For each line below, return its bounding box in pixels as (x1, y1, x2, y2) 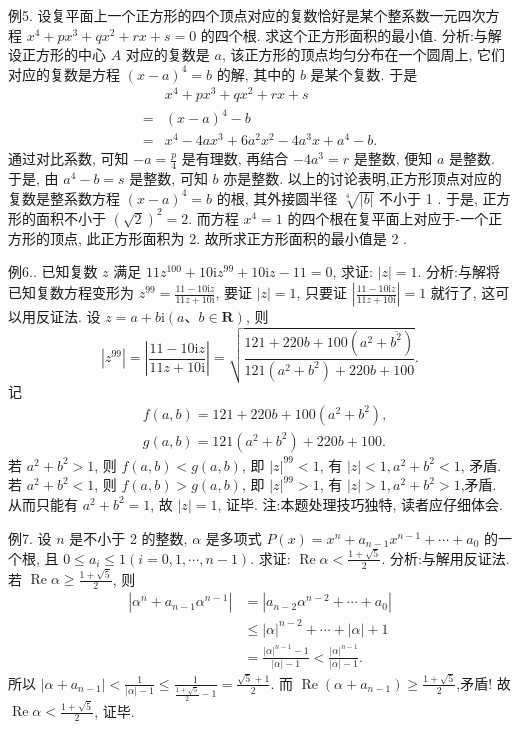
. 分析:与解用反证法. (381, 547, 510, 568)
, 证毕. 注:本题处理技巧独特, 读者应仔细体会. (217, 493, 503, 514)
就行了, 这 (430, 282, 496, 302)
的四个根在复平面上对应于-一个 (287, 207, 489, 228)
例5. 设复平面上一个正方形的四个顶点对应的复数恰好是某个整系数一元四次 (8, 5, 486, 25)
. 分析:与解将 (417, 261, 500, 282)
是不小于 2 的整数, (69, 527, 188, 548)
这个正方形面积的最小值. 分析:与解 (279, 24, 502, 45)
